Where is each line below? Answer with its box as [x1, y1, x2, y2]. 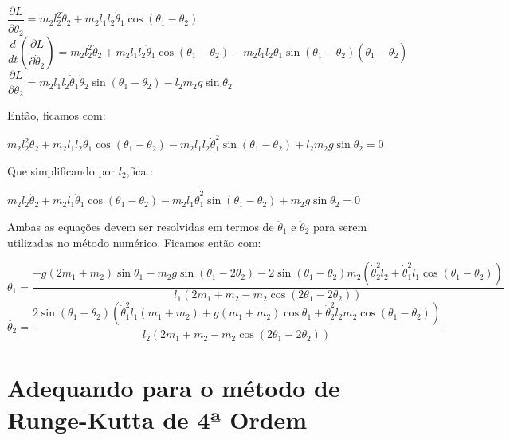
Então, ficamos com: [7, 107, 106, 124]
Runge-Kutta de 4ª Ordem [7, 403, 308, 435]
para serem [313, 218, 367, 234]
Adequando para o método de [7, 371, 340, 404]
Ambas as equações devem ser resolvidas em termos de [7, 218, 274, 234]
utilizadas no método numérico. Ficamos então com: [7, 234, 261, 250]
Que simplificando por [7, 163, 116, 179]
